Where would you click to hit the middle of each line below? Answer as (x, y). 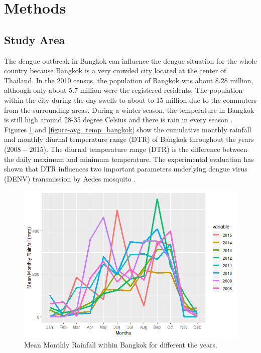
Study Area (35, 39)
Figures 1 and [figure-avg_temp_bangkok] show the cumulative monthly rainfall (128, 129)
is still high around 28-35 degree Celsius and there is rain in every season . (118, 120)
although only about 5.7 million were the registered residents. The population (123, 90)
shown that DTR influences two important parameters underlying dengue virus (126, 169)
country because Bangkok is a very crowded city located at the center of (115, 70)
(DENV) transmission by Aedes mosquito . (70, 178)
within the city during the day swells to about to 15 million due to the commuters (130, 100)
